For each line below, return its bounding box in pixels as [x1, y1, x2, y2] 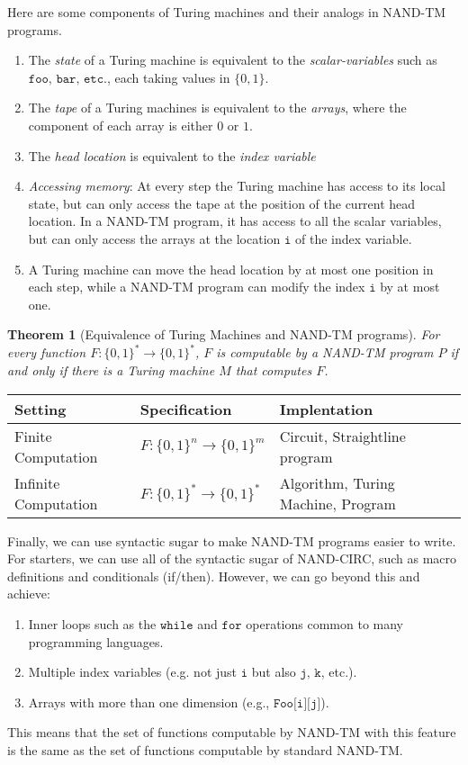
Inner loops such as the [28, 614, 157, 633]
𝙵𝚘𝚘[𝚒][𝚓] [273, 697, 321, 710]
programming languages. [28, 632, 164, 651]
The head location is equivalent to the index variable [28, 146, 316, 165]
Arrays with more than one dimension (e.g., [28, 692, 270, 711]
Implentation [279, 398, 373, 419]
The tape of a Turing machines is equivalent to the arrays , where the [28, 98, 407, 117]
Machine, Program [279, 492, 396, 514]
